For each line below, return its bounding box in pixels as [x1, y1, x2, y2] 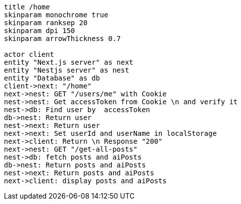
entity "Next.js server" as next [4, 58, 134, 66]
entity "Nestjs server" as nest [4, 66, 129, 74]
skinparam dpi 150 [4, 27, 75, 35]
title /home [4, 3, 50, 11]
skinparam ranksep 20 [4, 19, 88, 27]
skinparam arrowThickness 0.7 [4, 35, 121, 42]
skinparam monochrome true [4, 11, 108, 19]
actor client [4, 50, 54, 58]
